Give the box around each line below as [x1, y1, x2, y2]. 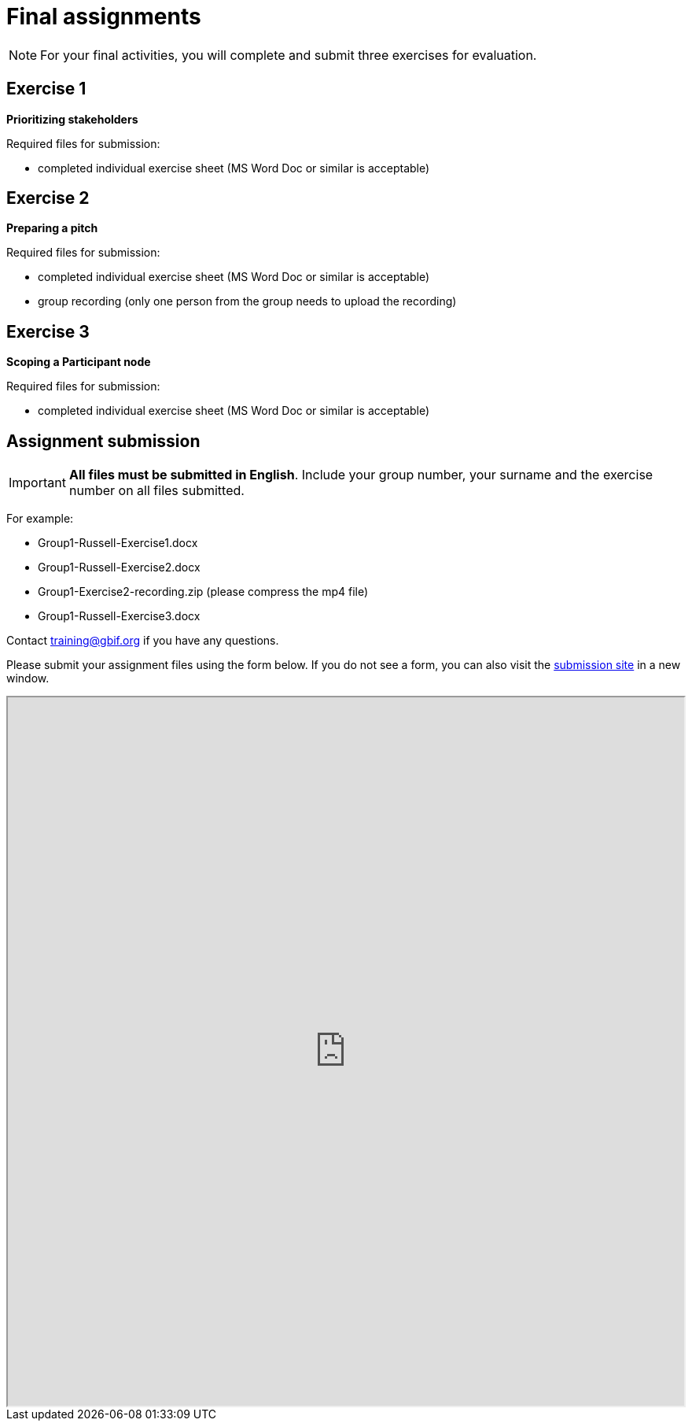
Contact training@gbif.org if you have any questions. [6, 634, 279, 648]
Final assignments [6, 3, 201, 30]
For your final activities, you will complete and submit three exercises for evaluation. [40, 46, 537, 63]
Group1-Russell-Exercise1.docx [38, 536, 198, 550]
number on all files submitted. [68, 482, 245, 499]
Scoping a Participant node [6, 355, 151, 369]
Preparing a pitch [6, 221, 98, 235]
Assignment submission [6, 431, 201, 451]
